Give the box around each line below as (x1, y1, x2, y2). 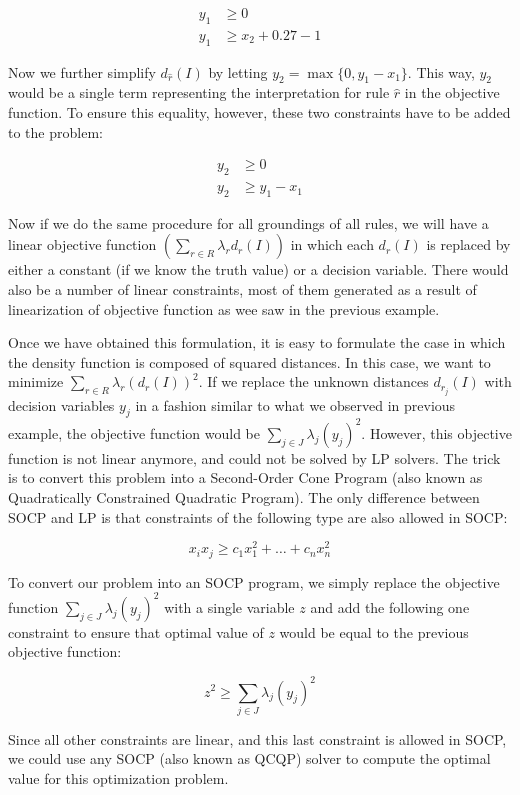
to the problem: (8, 121, 103, 142)
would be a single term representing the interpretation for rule (8, 82, 390, 103)
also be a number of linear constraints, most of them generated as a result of (8, 279, 477, 300)
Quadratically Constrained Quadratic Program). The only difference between (8, 487, 480, 508)
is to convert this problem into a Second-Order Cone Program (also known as (8, 467, 483, 488)
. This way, (407, 61, 475, 82)
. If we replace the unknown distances (198, 371, 429, 392)
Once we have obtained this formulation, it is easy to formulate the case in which (8, 332, 506, 353)
